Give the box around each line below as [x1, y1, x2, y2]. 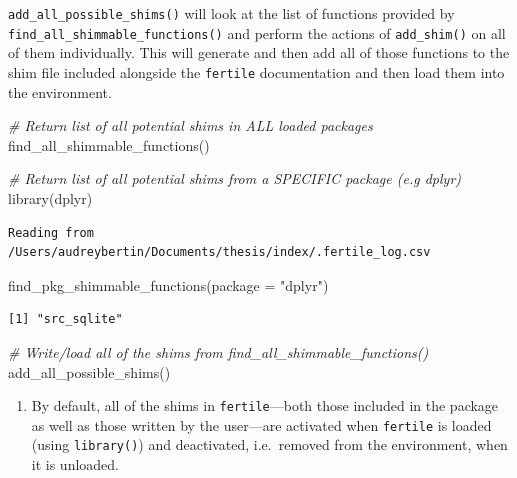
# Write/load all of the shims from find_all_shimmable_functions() [8, 341, 429, 362]
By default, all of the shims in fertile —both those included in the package [31, 395, 499, 416]
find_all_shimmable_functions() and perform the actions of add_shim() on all [8, 22, 506, 43]
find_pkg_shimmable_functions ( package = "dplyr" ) [8, 274, 329, 295]
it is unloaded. [31, 454, 120, 475]
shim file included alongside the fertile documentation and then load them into [8, 61, 505, 82]
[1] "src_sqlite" [8, 312, 123, 327]
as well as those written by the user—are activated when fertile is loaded [31, 414, 492, 435]
